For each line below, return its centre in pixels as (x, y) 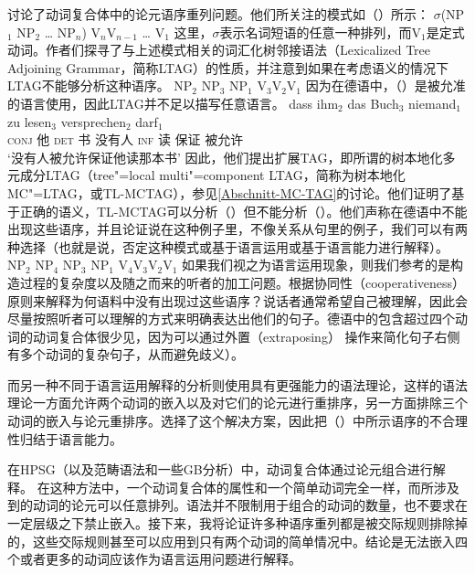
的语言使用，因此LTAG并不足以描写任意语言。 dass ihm (173, 103)
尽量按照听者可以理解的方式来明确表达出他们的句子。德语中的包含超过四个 (231, 319)
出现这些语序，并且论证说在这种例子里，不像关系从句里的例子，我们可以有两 (237, 229)
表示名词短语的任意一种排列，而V (320, 32)
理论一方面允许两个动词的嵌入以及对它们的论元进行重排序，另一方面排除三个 (237, 403)
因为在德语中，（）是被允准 (385, 85)
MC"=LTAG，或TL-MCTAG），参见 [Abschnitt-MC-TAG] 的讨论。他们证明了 (230, 192)
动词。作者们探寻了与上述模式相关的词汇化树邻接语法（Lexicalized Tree (219, 50)
